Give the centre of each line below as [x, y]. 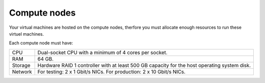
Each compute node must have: [41, 43]
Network [22, 72]
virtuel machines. [26, 34]
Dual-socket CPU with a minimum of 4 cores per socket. [103, 52]
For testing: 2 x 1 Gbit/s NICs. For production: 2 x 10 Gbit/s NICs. [112, 72]
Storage [21, 65]
